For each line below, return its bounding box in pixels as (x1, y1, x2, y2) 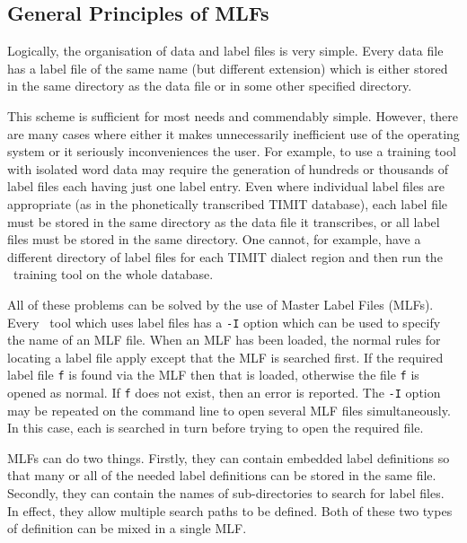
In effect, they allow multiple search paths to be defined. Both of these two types (7, 501, 453, 520)
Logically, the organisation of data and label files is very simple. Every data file (7, 41, 444, 60)
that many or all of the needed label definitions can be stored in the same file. (7, 466, 436, 485)
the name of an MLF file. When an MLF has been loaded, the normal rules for (7, 330, 441, 349)
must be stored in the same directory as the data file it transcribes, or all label (7, 212, 440, 231)
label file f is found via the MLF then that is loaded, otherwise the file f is (7, 365, 419, 384)
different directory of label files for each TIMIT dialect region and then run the (7, 247, 443, 266)
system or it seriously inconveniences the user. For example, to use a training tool (7, 142, 456, 161)
